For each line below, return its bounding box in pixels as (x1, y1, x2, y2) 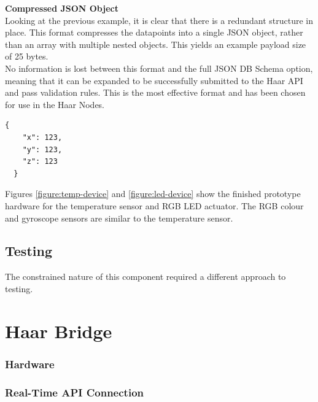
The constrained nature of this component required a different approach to (5, 270, 286, 283)
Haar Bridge (5, 318, 112, 343)
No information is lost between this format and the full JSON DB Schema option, (5, 61, 313, 74)
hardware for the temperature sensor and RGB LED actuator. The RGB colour (5, 199, 304, 212)
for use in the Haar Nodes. (5, 98, 105, 110)
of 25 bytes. (5, 50, 48, 63)
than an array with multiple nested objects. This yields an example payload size (5, 37, 306, 50)
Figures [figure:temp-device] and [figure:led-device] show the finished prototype (5, 187, 301, 200)
